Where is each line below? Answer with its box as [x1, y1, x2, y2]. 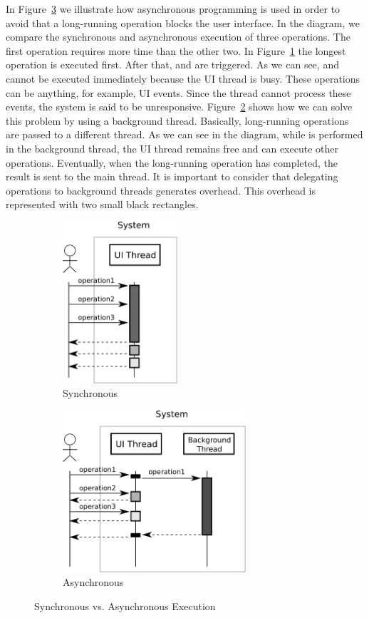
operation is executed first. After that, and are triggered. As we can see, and [6, 57, 339, 72]
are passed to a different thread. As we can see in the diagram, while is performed [6, 127, 363, 142]
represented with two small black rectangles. [6, 197, 199, 212]
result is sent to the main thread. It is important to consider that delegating [6, 169, 338, 184]
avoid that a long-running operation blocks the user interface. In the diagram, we [6, 15, 360, 30]
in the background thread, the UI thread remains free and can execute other [6, 140, 338, 155]
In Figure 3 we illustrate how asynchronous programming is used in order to [6, 1, 341, 16]
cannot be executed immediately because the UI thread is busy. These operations [6, 71, 360, 86]
